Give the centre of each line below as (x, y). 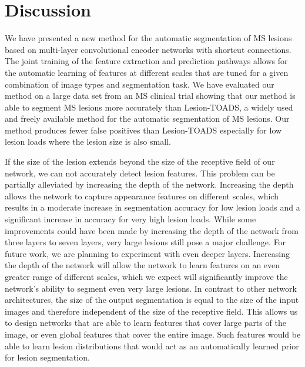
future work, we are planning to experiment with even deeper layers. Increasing (147, 253)
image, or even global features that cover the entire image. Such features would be (153, 334)
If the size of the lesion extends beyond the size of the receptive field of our (140, 161)
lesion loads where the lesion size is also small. (88, 141)
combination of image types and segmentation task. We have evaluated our (140, 84)
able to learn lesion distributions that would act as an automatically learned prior (152, 346)
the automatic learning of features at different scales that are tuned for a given (147, 72)
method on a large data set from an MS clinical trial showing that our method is (150, 96)
